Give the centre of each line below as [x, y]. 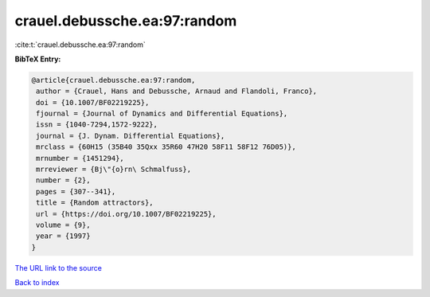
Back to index [37, 283]
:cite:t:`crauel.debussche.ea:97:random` [80, 45]
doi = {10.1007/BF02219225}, [93, 102]
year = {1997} [63, 236]
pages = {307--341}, [76, 191]
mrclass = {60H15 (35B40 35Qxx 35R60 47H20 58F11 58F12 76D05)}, [166, 147]
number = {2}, [63, 180]
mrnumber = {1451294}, [80, 158]
